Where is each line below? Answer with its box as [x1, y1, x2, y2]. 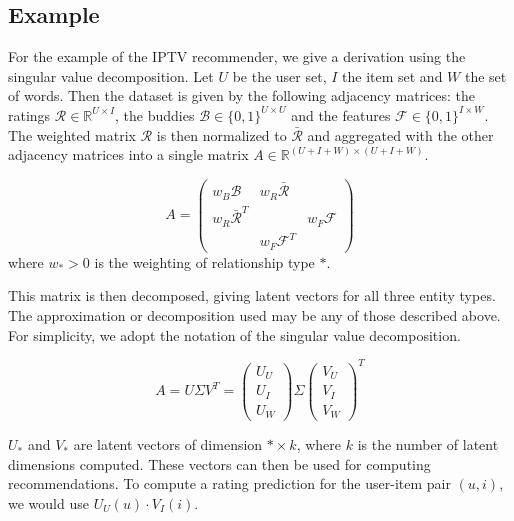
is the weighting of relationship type [94, 251, 315, 272]
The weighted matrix [8, 124, 136, 145]
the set [464, 65, 507, 86]
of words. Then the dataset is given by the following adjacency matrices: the [8, 85, 476, 106]
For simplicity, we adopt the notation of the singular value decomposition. [8, 324, 461, 345]
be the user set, [232, 65, 327, 86]
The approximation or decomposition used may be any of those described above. [8, 304, 501, 325]
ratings [8, 104, 51, 125]
